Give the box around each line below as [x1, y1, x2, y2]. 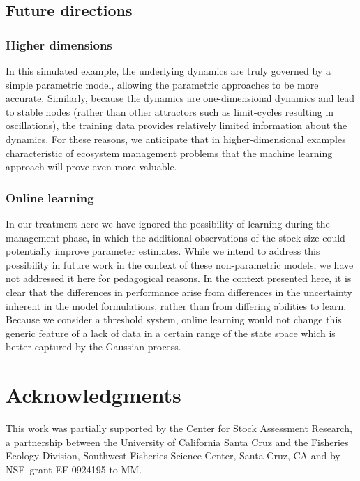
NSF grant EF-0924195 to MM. [6, 461, 142, 476]
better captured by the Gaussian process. [6, 339, 181, 354]
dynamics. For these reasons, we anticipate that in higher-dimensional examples [6, 131, 346, 146]
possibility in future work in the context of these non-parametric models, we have [6, 257, 354, 272]
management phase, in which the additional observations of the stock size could [6, 230, 345, 244]
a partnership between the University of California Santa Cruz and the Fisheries [6, 434, 349, 449]
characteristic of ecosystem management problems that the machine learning [6, 145, 333, 160]
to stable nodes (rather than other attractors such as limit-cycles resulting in [6, 104, 334, 119]
